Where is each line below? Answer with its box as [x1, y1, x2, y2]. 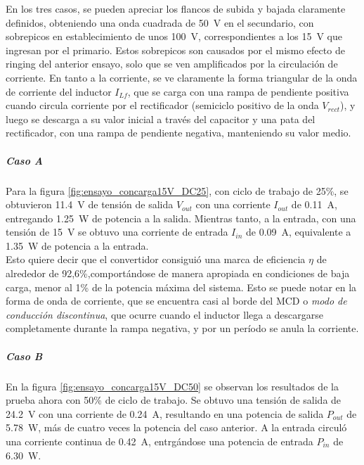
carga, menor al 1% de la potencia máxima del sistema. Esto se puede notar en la [6, 279, 357, 294]
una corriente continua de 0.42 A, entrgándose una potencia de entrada [6, 433, 313, 448]
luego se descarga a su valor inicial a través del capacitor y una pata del [6, 111, 316, 126]
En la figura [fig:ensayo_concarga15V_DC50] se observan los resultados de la [6, 378, 339, 393]
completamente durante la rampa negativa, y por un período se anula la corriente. [6, 321, 359, 336]
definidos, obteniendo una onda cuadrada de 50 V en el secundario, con [6, 15, 314, 30]
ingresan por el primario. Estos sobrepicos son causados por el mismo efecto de [6, 42, 345, 57]
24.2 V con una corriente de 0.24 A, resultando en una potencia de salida [6, 406, 324, 421]
